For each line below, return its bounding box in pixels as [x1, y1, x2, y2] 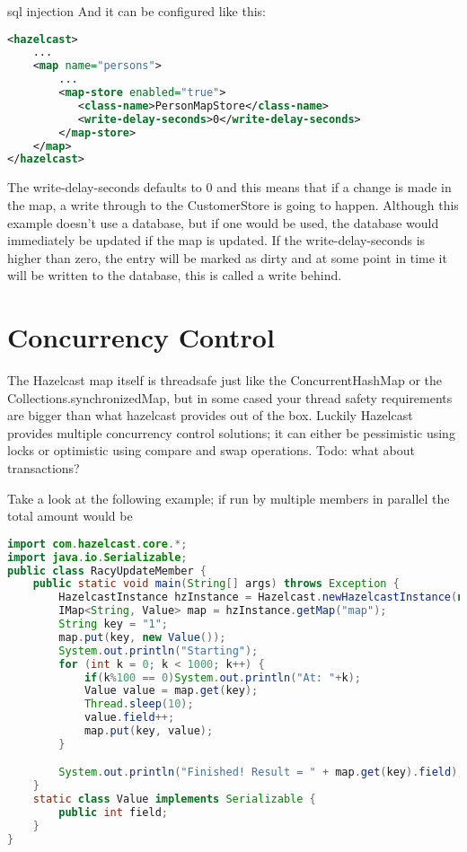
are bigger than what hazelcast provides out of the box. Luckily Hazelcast [7, 406, 413, 425]
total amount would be [7, 506, 133, 525]
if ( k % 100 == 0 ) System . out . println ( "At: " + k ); [84, 671, 361, 684]
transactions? [7, 459, 80, 477]
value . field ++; [84, 711, 175, 725]
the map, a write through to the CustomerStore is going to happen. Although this [7, 195, 459, 214]
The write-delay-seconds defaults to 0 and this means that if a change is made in [7, 178, 452, 197]
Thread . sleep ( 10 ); [84, 698, 194, 711]
